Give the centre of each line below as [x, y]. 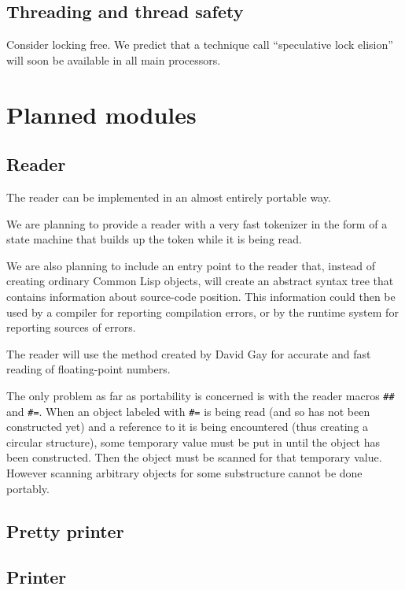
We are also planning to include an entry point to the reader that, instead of [191, 265]
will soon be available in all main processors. [114, 59]
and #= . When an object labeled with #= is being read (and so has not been [188, 411]
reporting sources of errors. [71, 327]
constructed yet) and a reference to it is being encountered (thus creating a [188, 427]
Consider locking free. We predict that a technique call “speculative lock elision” [200, 45]
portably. [28, 488]
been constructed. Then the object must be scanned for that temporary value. [194, 457]
